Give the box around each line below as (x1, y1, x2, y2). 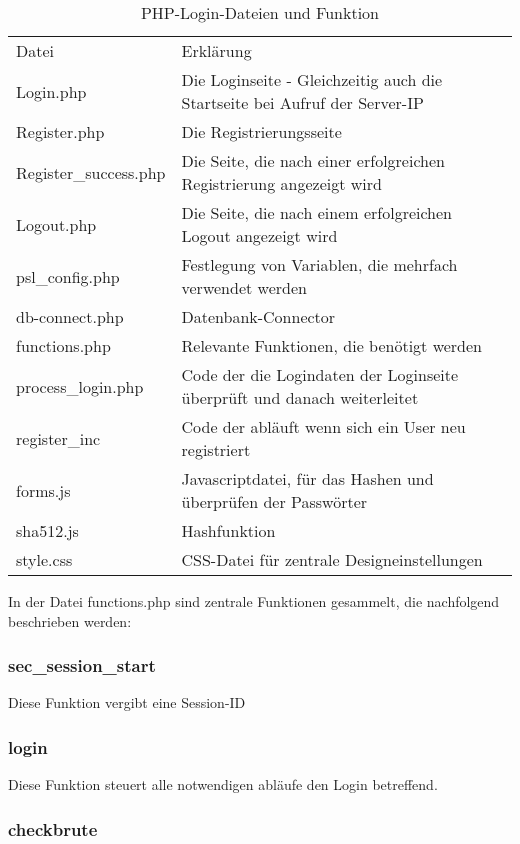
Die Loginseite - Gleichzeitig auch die (181, 68, 443, 91)
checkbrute (8, 816, 98, 841)
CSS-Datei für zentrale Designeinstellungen (181, 548, 483, 571)
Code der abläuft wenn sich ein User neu (181, 415, 466, 438)
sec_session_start (8, 653, 156, 678)
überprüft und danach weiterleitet (181, 386, 419, 409)
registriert (181, 438, 251, 461)
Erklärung (181, 39, 252, 62)
